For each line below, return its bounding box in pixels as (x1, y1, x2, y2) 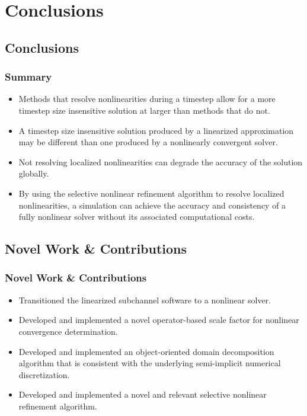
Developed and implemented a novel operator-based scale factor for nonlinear (18, 313, 299, 326)
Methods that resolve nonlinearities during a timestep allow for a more (18, 92, 276, 105)
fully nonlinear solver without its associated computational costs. (18, 210, 255, 223)
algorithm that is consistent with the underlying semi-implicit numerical (18, 357, 281, 369)
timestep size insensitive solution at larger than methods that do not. (18, 104, 270, 116)
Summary (5, 69, 52, 84)
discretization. (18, 368, 70, 380)
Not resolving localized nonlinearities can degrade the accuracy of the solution (18, 155, 303, 168)
